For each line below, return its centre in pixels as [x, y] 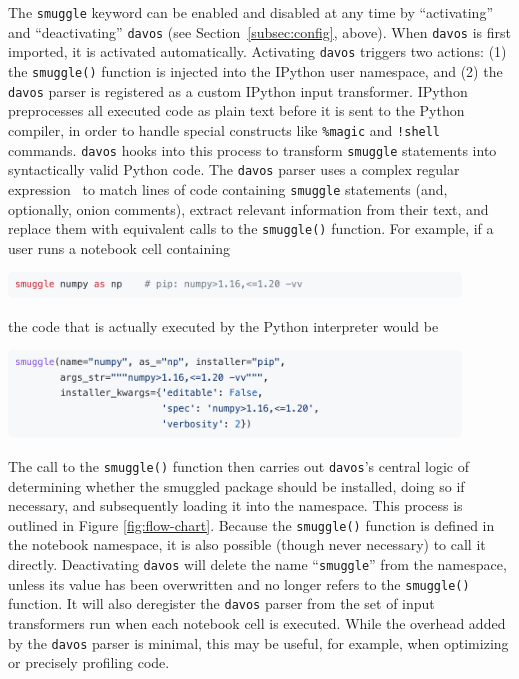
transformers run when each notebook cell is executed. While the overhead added [257, 623]
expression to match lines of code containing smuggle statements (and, [228, 188]
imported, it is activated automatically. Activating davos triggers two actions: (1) [257, 51]
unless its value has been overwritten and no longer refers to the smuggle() [239, 583]
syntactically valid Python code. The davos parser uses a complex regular [234, 169]
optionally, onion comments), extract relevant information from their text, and [248, 208]
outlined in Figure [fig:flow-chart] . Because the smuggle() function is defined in [251, 524]
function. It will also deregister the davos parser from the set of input [221, 603]
